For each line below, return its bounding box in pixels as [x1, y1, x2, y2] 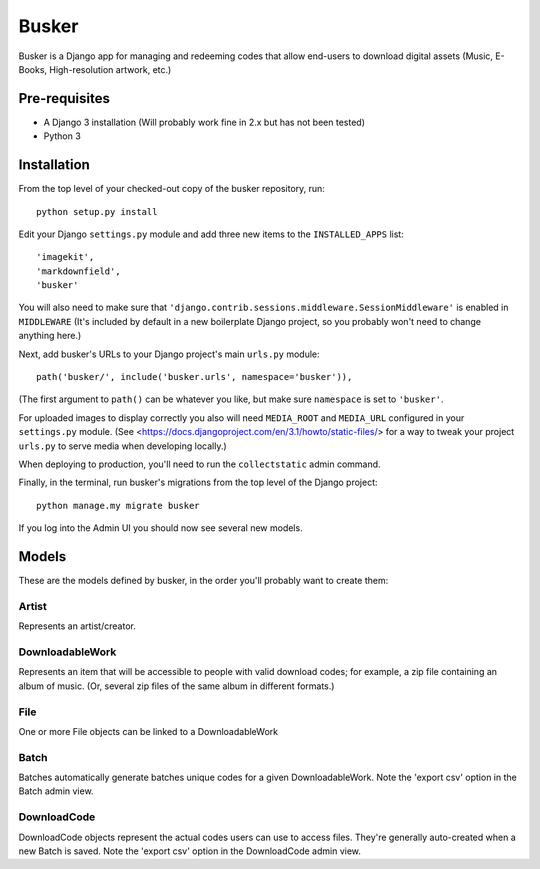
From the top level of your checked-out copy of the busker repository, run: [18, 183, 325, 195]
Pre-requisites [18, 90, 110, 107]
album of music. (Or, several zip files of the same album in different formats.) [18, 680, 335, 692]
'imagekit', [36, 251, 95, 263]
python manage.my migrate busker [36, 500, 200, 511]
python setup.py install [36, 206, 158, 217]
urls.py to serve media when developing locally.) [18, 440, 227, 452]
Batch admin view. [18, 785, 94, 797]
